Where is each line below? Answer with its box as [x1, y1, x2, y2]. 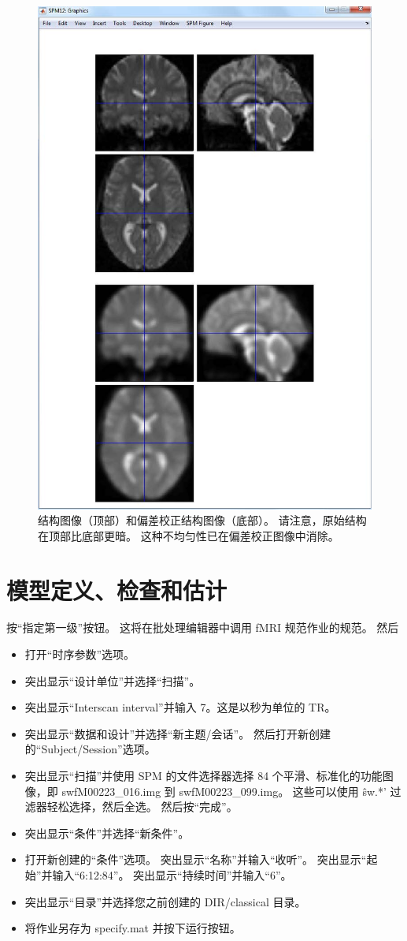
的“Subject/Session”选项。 [24, 741, 156, 757]
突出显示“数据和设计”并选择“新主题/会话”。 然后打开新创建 [24, 725, 331, 741]
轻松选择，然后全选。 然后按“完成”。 [46, 798, 238, 815]
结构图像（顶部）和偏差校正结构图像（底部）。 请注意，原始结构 [38, 512, 367, 528]
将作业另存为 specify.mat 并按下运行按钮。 [24, 920, 241, 936]
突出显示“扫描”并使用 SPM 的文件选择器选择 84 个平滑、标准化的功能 [24, 767, 383, 784]
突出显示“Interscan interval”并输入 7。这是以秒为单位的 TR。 [24, 699, 336, 715]
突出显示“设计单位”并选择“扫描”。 [24, 672, 201, 689]
